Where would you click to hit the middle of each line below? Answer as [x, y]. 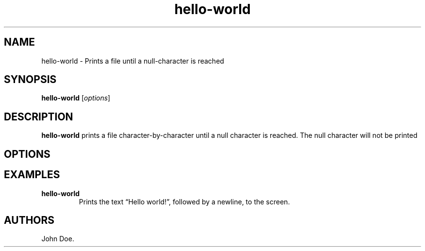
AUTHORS [29, 220]
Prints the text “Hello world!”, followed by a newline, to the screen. [184, 201]
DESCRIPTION [39, 117]
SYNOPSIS [30, 80]
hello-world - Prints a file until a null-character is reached [133, 61]
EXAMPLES [32, 175]
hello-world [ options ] [76, 98]
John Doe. [58, 239]
